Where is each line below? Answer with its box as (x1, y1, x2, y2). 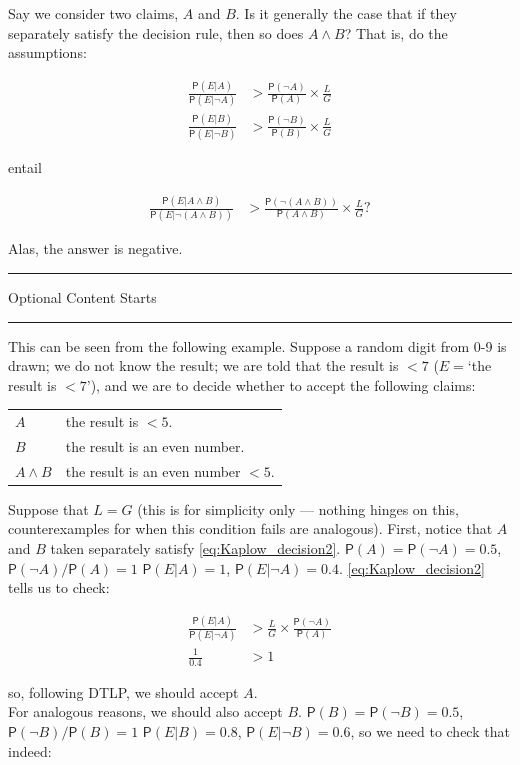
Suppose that (8, 498, 89, 519)
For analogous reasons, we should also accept (8, 701, 283, 722)
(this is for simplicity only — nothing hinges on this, (137, 498, 459, 519)
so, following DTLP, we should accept (8, 681, 239, 702)
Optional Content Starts (8, 286, 157, 307)
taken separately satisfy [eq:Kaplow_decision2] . (50, 538, 341, 559)
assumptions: (8, 42, 87, 63)
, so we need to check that (350, 721, 510, 742)
